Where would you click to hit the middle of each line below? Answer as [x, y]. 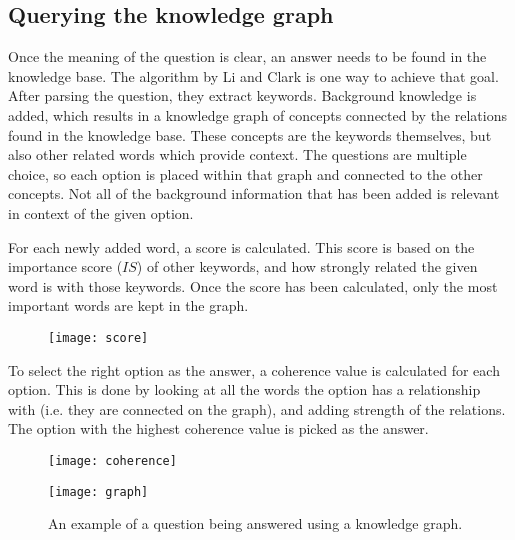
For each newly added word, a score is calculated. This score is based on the [241, 246]
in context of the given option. [101, 212]
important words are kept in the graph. [128, 305]
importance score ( [65, 266]
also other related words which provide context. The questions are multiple [237, 154]
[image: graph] [98, 491]
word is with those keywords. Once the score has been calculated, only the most [253, 285]
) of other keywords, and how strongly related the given [307, 266]
